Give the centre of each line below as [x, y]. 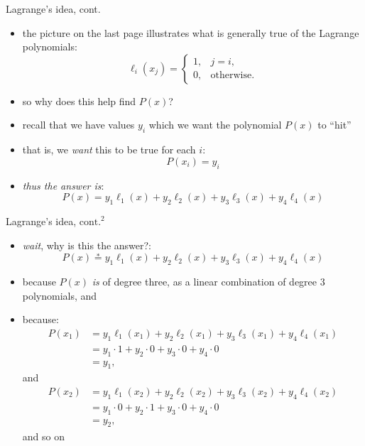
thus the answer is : [63, 185]
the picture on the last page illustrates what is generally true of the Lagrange [191, 32]
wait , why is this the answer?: [87, 245]
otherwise [231, 76]
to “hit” [334, 125]
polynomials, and [60, 295]
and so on [43, 436]
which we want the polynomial [215, 125]
